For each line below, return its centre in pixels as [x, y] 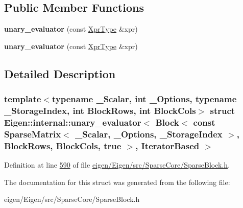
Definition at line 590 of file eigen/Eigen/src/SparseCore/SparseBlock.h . [117, 165]
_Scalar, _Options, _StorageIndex [149, 134]
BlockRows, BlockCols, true [63, 145]
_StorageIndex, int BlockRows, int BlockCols [100, 111]
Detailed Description [60, 73]
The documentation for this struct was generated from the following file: [117, 182]
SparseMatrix [33, 134]
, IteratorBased [167, 145]
